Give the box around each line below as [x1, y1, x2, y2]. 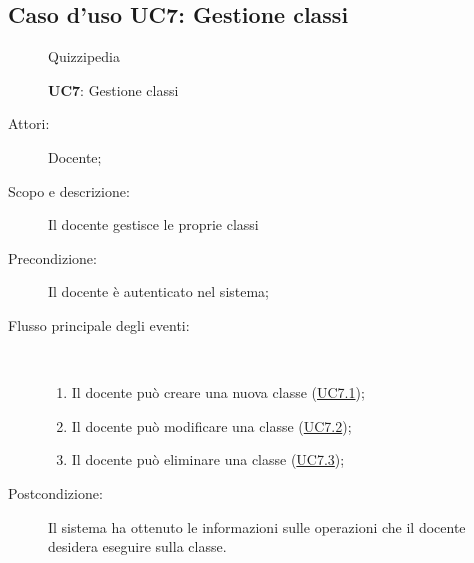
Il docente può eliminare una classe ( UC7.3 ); [71, 449, 345, 470]
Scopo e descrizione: [8, 180, 130, 201]
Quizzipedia [48, 46, 120, 67]
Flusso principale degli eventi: [8, 314, 190, 335]
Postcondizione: [8, 482, 103, 503]
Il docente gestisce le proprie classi [48, 214, 259, 235]
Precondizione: [8, 247, 97, 268]
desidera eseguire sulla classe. [48, 536, 227, 557]
